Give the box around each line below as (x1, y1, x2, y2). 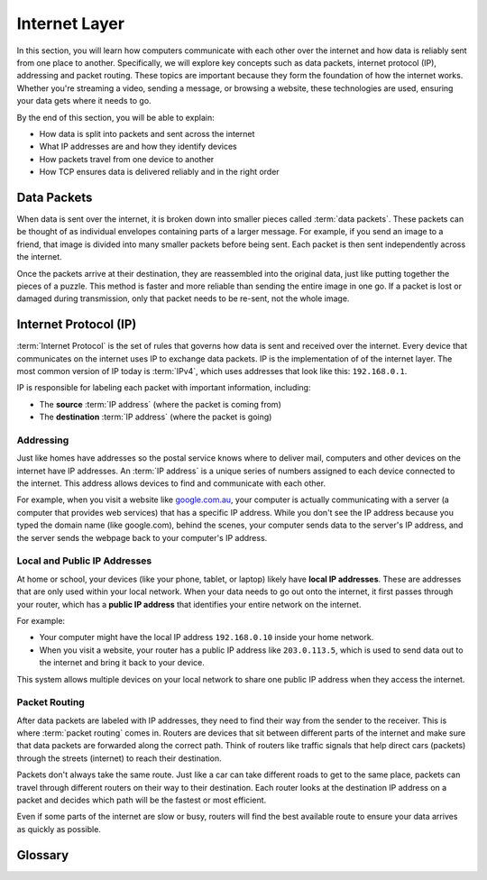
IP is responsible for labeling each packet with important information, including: (16, 382, 311, 393)
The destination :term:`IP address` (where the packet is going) (39, 411, 272, 423)
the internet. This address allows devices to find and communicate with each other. (16, 478, 326, 489)
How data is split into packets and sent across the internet (39, 128, 255, 139)
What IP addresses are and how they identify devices (39, 141, 238, 152)
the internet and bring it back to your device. (39, 657, 205, 668)
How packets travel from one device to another (39, 153, 215, 164)
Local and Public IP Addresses (16, 555, 152, 567)
